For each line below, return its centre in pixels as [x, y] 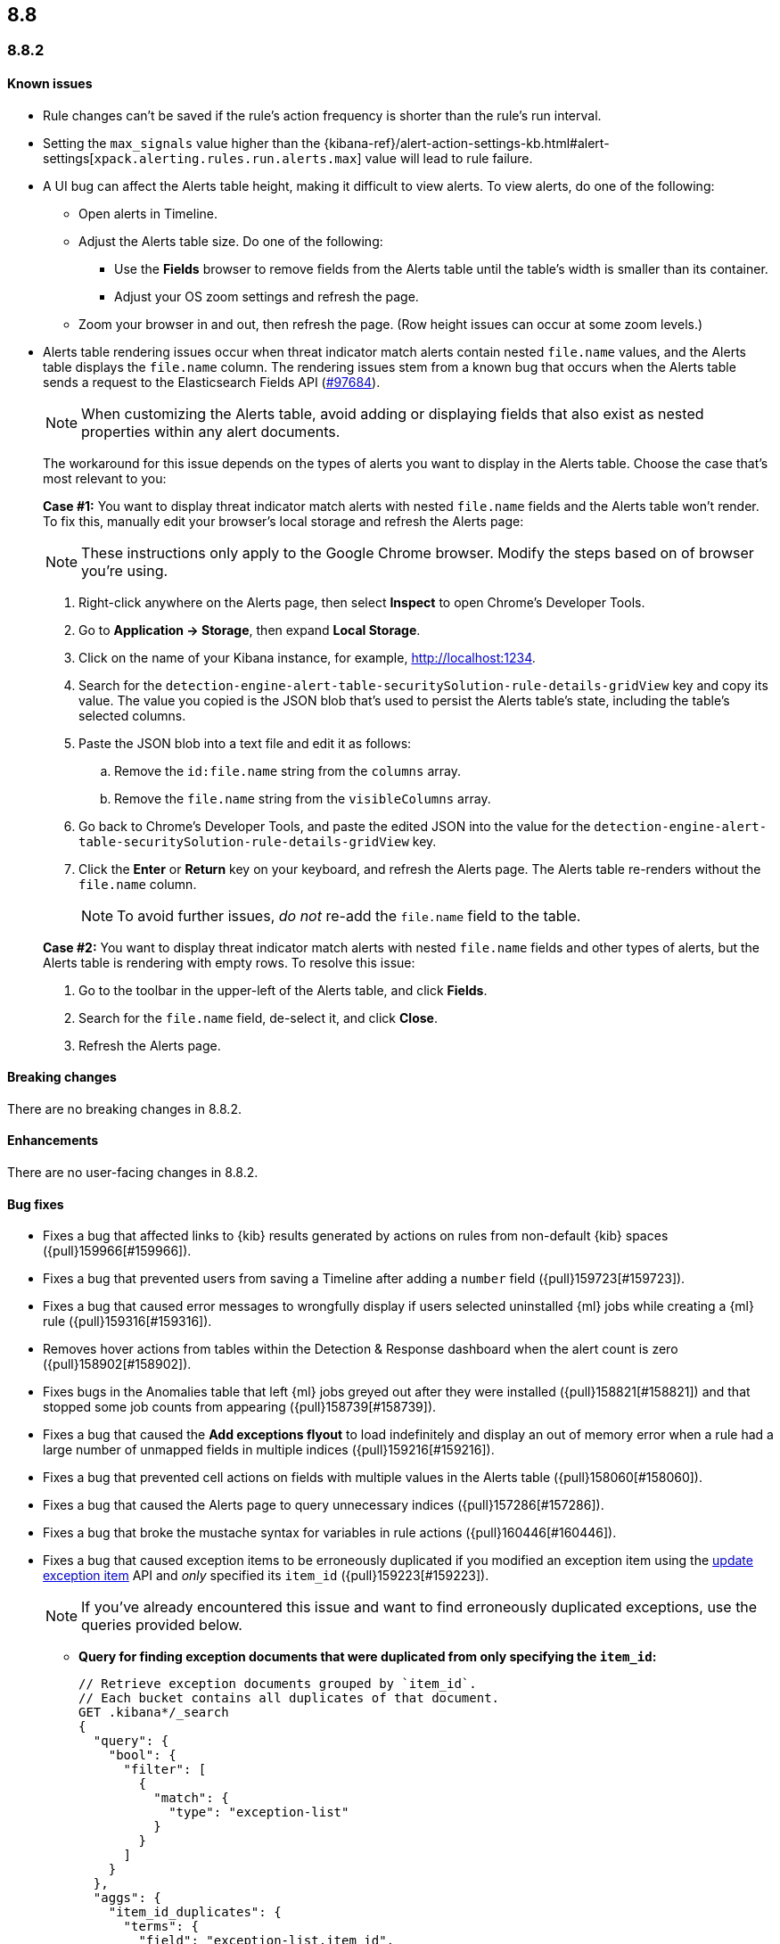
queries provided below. [162, 1625]
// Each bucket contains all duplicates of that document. [289, 1698]
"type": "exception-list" [259, 1812]
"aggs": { [127, 1898]
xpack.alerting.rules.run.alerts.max [226, 158]
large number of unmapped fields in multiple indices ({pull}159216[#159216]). [269, 1450]
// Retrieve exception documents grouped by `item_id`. [278, 1684]
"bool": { [142, 1755]
